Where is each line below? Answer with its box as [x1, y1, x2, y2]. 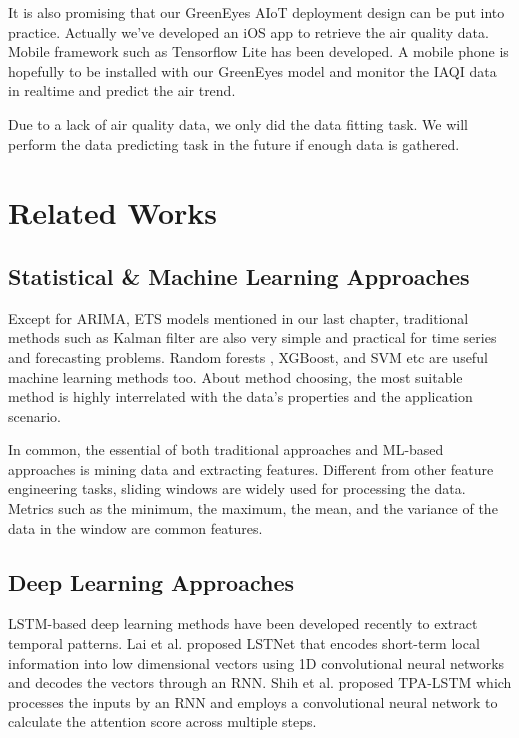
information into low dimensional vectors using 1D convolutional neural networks [8, 652, 505, 673]
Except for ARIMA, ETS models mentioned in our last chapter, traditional [8, 307, 469, 328]
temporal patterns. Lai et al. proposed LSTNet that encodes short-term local [8, 633, 480, 654]
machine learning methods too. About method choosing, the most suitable [8, 366, 463, 387]
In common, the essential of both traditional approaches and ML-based [8, 439, 444, 460]
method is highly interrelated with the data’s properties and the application [8, 386, 473, 407]
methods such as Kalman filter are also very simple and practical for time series [8, 327, 497, 348]
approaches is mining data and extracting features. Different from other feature [8, 458, 494, 479]
